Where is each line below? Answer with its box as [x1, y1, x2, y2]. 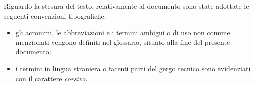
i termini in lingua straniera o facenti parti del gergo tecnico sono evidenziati [15, 63, 251, 73]
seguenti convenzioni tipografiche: [4, 10, 106, 21]
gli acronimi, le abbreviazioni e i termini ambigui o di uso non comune [15, 27, 230, 38]
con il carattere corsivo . [15, 73, 88, 83]
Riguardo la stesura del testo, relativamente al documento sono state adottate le [4, 1, 249, 11]
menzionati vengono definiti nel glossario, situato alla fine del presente [15, 37, 230, 47]
